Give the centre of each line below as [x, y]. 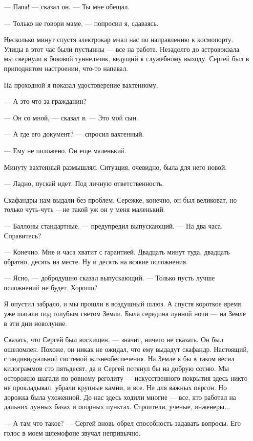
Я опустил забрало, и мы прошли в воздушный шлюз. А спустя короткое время [123, 304]
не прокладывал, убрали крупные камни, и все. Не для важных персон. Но [116, 387]
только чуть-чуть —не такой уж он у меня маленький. [84, 209]
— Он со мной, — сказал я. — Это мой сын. [71, 117]
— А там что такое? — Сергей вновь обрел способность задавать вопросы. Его [123, 423]
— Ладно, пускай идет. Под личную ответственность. [84, 183]
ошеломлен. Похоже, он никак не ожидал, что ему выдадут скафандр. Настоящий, [126, 349]
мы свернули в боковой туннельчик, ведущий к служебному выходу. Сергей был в [126, 58]
